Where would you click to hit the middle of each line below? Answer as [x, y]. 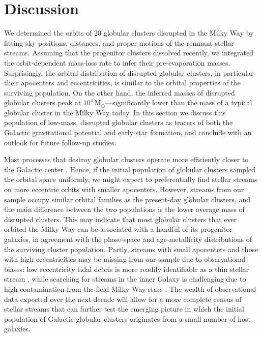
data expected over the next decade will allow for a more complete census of [123, 299]
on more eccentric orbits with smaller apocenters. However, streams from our [124, 189]
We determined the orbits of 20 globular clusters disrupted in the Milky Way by [129, 33]
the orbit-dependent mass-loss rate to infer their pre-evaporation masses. [117, 62]
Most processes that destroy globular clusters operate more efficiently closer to [126, 159]
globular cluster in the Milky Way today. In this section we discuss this [115, 112]
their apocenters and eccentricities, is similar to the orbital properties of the [122, 83]
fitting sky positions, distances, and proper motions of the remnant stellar [119, 42]
